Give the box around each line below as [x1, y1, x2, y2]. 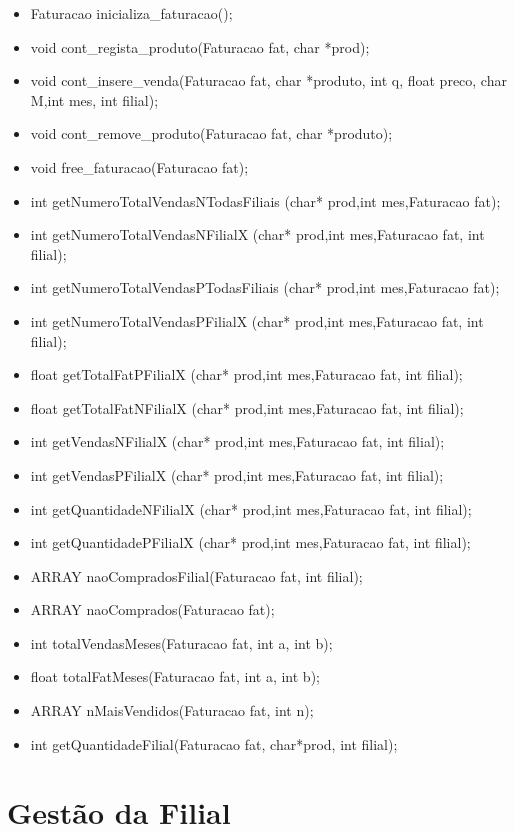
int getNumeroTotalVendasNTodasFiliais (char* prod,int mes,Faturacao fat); [30, 190, 501, 211]
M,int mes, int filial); [30, 89, 159, 110]
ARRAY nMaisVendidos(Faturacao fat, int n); [30, 700, 314, 721]
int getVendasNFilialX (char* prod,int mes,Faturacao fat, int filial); [30, 431, 445, 452]
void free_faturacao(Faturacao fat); [30, 156, 249, 177]
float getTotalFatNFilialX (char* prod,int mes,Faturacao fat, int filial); [30, 397, 464, 418]
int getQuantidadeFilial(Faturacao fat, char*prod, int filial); [30, 733, 398, 754]
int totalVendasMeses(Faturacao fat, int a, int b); [30, 632, 333, 653]
